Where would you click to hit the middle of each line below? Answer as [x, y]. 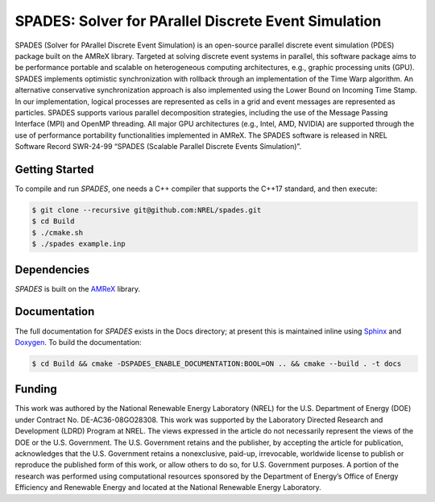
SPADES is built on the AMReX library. [78, 288]
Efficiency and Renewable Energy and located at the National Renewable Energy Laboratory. [168, 487]
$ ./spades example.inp [79, 244]
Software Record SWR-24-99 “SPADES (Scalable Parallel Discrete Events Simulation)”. [158, 147]
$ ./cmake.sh [58, 232]
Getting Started [54, 169]
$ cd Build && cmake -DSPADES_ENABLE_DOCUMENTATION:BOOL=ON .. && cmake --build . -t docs [217, 363]
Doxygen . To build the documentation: [78, 342]
